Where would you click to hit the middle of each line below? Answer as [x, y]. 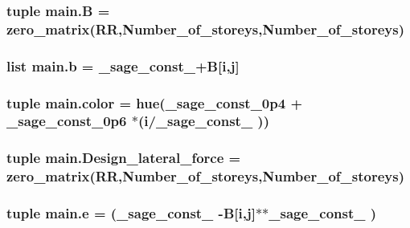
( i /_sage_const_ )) [203, 121]
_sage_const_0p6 [67, 121]
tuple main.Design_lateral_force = [124, 158]
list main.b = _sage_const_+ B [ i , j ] [123, 65]
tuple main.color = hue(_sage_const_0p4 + [155, 102]
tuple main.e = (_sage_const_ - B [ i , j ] [131, 213]
